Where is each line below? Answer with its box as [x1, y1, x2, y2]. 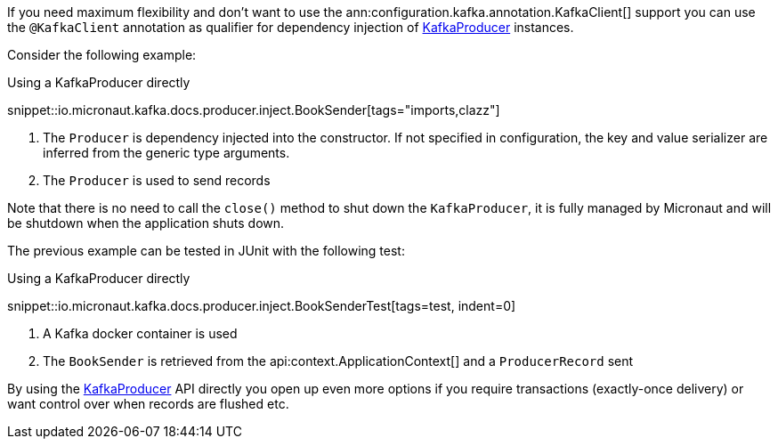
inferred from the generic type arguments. [43, 145, 290, 160]
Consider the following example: [7, 47, 197, 62]
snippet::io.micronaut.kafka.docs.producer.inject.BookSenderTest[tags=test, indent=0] [7, 298, 516, 313]
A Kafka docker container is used [43, 326, 238, 341]
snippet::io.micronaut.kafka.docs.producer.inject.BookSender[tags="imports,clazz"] [7, 102, 500, 118]
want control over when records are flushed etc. [7, 396, 289, 411]
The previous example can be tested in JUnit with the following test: [7, 243, 405, 258]
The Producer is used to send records [43, 173, 271, 188]
